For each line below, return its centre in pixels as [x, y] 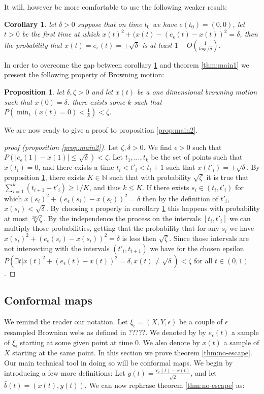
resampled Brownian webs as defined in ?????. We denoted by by [105, 332]
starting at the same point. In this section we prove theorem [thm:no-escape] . [132, 353]
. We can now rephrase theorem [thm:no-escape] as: [164, 385]
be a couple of [201, 322]
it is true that [227, 177]
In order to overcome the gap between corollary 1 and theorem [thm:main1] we [127, 64]
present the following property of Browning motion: [84, 74]
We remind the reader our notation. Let [66, 322]
